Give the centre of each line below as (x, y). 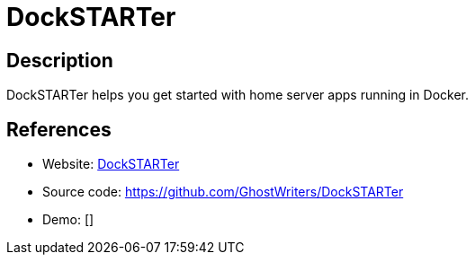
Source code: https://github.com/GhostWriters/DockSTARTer (223, 192)
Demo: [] (68, 220)
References (59, 129)
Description (60, 60)
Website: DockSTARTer (111, 164)
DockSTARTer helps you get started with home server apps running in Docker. (237, 95)
